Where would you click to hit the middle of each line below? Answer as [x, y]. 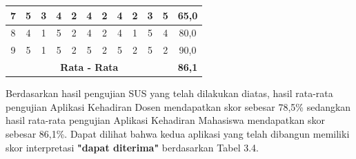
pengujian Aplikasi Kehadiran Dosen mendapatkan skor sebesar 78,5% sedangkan [178, 106]
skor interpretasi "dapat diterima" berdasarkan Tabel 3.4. [132, 147]
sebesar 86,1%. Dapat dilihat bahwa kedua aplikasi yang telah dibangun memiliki [178, 133]
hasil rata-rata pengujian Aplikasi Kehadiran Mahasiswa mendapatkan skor [165, 120]
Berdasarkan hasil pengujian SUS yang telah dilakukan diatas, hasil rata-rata [169, 93]
